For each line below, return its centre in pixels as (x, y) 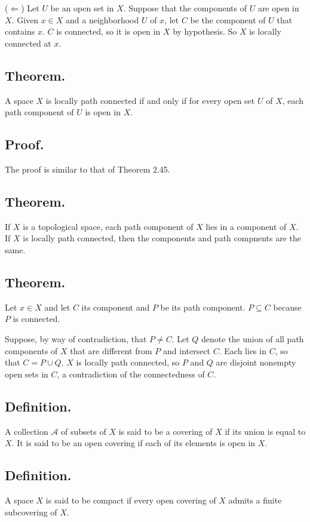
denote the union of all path (253, 338)
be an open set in (82, 8)
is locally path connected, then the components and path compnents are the (162, 238)
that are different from (111, 350)
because (287, 307)
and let (57, 307)
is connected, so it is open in (108, 31)
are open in (278, 8)
